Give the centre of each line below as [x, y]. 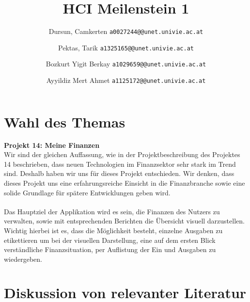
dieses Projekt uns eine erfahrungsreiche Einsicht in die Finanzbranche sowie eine [125, 183]
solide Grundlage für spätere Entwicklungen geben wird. [87, 192]
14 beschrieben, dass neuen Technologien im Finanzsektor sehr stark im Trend [120, 164]
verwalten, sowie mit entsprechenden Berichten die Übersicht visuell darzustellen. [124, 221]
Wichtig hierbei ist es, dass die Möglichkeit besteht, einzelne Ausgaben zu [113, 230]
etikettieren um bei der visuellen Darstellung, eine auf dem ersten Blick [110, 240]
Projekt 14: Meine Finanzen [52, 145]
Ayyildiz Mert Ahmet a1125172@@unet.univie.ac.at [126, 80]
